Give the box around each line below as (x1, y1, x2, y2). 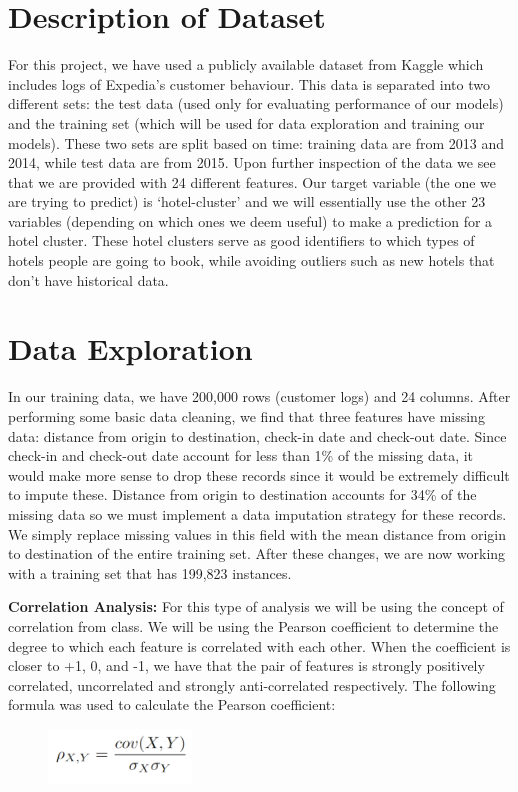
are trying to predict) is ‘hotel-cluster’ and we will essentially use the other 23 (8, 191, 486, 212)
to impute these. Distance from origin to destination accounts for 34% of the (8, 484, 477, 505)
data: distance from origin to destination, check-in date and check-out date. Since (8, 425, 507, 446)
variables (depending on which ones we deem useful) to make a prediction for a (8, 210, 493, 231)
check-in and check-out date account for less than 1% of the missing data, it (8, 445, 474, 466)
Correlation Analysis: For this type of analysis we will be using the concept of (8, 596, 504, 617)
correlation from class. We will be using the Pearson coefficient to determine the (8, 615, 499, 636)
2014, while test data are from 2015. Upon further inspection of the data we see (8, 152, 496, 173)
